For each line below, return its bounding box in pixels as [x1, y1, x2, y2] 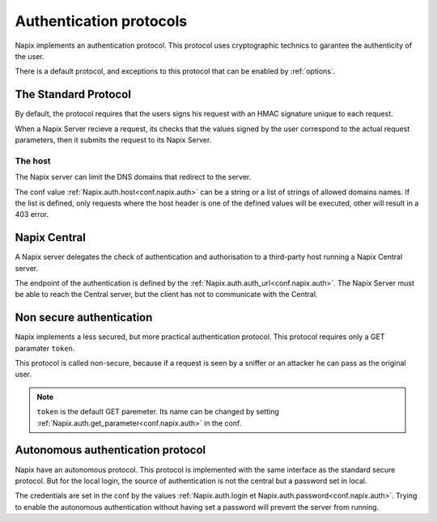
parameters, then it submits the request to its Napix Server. [15, 135, 212, 145]
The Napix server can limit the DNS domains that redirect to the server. [15, 172, 252, 182]
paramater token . [15, 343, 75, 353]
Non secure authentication [15, 311, 153, 325]
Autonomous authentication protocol [15, 443, 206, 457]
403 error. [15, 210, 49, 219]
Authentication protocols [15, 12, 188, 30]
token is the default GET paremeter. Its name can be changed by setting [36, 407, 279, 417]
